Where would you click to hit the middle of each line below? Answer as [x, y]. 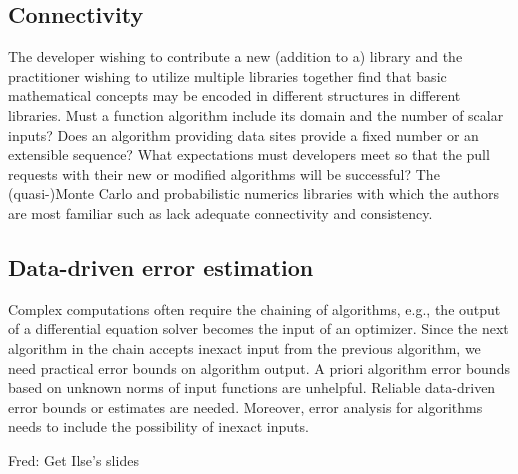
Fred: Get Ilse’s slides [73, 459]
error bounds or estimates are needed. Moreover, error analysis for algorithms [245, 406]
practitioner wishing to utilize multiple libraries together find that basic [227, 75]
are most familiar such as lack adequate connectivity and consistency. [220, 212]
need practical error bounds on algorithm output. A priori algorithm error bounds [259, 367]
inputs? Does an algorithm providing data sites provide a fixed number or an [243, 134]
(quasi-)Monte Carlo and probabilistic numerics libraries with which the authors [254, 193]
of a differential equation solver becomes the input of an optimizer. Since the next [258, 328]
